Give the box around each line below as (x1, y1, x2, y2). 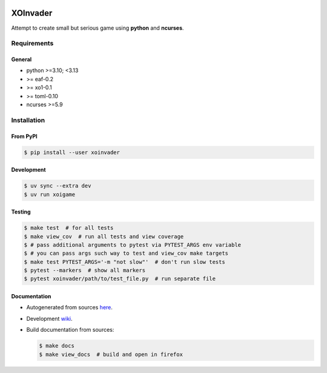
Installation (11, 116, 45, 124)
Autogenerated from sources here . (26, 304, 113, 311)
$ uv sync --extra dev (24, 183, 91, 189)
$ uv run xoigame (24, 191, 76, 198)
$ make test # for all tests (24, 224, 114, 232)
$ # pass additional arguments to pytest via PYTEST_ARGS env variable (24, 241, 242, 248)
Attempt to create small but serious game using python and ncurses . (11, 24, 184, 32)
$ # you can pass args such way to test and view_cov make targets (24, 250, 229, 257)
